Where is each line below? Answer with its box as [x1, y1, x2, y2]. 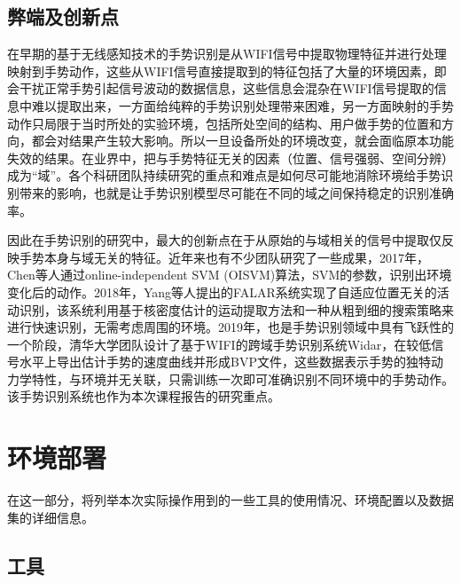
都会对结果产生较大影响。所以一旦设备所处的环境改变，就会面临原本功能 [31, 131, 454, 150]
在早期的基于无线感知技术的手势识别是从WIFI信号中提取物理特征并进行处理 [7, 44, 447, 63]
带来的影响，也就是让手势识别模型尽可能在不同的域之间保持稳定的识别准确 [19, 183, 454, 201]
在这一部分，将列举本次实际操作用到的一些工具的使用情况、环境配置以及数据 [7, 491, 454, 509]
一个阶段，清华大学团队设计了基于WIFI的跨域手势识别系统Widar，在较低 [7, 335, 432, 353]
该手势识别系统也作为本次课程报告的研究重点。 [7, 387, 280, 406]
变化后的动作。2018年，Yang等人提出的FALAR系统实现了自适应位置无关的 [7, 282, 437, 301]
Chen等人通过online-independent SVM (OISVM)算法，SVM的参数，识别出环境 [7, 265, 452, 284]
